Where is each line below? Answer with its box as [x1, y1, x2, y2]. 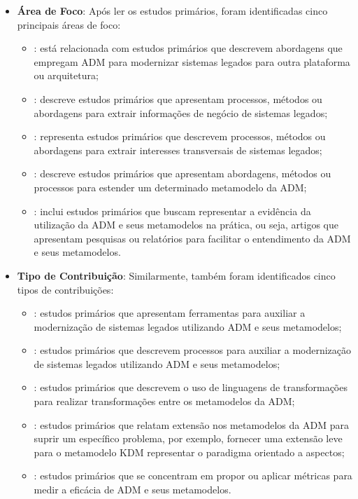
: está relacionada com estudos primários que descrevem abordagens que [34, 41, 343, 55]
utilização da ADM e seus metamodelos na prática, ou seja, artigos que [34, 217, 338, 232]
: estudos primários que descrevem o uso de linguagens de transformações [34, 380, 348, 395]
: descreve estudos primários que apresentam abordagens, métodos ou [34, 166, 331, 181]
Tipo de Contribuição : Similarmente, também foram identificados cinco [17, 268, 336, 282]
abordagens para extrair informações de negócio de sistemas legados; [34, 105, 328, 120]
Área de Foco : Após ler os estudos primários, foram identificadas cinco [17, 4, 328, 18]
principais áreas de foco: [17, 17, 121, 32]
